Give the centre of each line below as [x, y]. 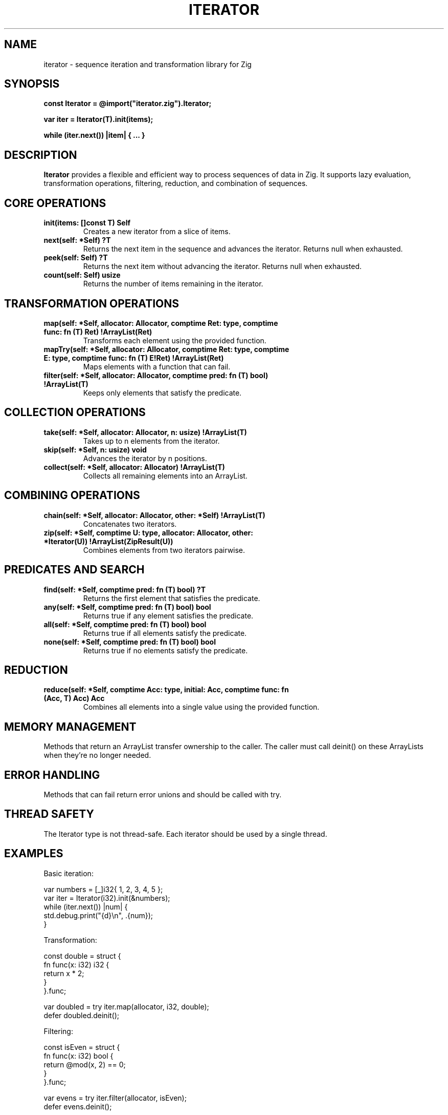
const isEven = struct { [82, 1047]
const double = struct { [82, 956]
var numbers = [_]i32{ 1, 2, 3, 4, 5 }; [103, 889]
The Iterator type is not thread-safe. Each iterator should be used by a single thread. [185, 834]
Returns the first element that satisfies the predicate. [172, 598]
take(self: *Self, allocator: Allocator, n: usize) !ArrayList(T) [145, 432]
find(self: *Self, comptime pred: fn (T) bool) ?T [125, 589]
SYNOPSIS [32, 84]
